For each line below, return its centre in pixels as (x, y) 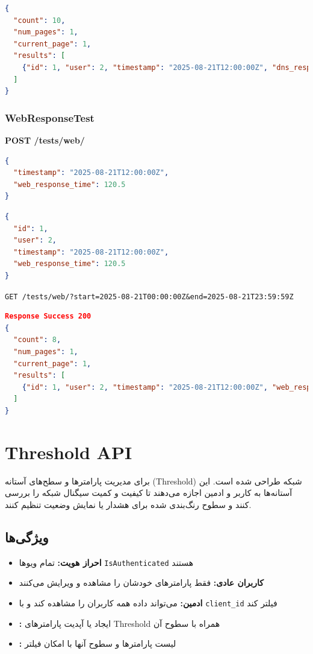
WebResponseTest (50, 117)
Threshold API (69, 452)
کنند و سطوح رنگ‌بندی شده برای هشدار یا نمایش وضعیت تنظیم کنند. (128, 504)
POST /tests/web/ (45, 140)
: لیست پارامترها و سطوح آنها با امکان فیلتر (98, 643)
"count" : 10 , (39, 20)
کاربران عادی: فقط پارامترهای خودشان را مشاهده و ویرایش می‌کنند (141, 583)
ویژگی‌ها (27, 537)
